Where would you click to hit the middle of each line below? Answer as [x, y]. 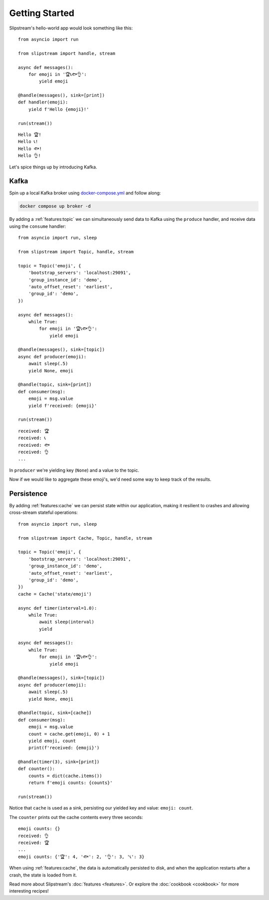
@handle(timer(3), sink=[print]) [59, 762]
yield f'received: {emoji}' [63, 406]
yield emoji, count [52, 741]
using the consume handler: [38, 226]
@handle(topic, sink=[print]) [55, 385]
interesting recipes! [29, 891]
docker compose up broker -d [55, 206]
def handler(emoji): [43, 102]
